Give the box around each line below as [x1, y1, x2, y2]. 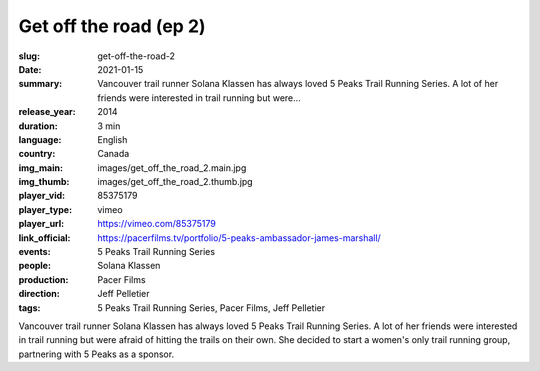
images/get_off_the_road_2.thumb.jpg [97, 176, 254, 188]
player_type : [18, 203, 73, 215]
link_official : [18, 231, 71, 244]
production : [18, 273, 69, 285]
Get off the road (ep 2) [18, 15, 206, 37]
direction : [18, 288, 60, 300]
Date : [18, 63, 42, 75]
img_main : [18, 161, 64, 174]
